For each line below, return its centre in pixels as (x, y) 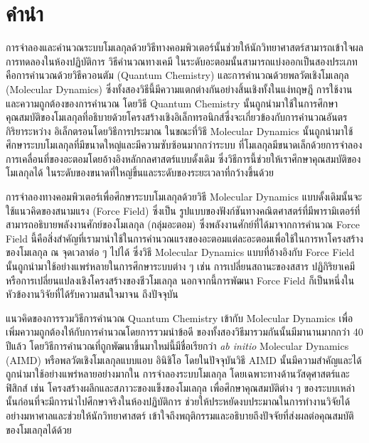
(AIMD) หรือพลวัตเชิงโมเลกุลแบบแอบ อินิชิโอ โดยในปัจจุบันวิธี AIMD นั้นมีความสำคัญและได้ (184, 359)
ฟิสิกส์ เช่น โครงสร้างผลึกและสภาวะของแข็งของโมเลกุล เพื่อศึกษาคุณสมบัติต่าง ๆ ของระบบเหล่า (180, 387)
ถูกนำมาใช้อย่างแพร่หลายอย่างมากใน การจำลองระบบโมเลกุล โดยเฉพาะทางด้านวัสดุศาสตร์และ (178, 374)
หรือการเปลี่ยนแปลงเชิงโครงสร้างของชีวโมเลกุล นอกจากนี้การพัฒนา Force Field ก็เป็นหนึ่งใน (180, 280)
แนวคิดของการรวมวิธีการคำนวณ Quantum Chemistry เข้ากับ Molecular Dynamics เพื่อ (180, 317)
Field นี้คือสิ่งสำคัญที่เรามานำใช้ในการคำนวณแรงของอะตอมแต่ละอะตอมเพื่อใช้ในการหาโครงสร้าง (184, 238)
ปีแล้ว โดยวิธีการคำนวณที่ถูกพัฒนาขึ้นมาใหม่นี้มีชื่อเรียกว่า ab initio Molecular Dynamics (177, 346)
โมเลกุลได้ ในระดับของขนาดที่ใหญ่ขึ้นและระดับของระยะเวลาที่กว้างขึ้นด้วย (140, 172)
